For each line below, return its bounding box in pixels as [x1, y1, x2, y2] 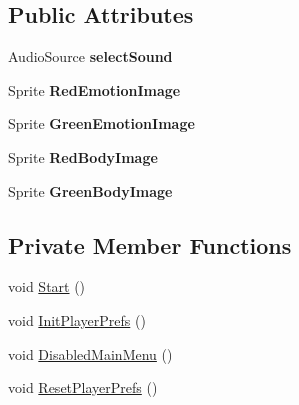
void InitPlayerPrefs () [8, 309, 146, 330]
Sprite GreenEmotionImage [8, 113, 195, 134]
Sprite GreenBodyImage [8, 180, 173, 201]
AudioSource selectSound [8, 46, 173, 67]
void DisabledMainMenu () [8, 343, 173, 364]
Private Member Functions [8, 229, 292, 260]
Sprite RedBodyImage [8, 146, 158, 167]
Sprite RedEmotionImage [8, 79, 181, 100]
